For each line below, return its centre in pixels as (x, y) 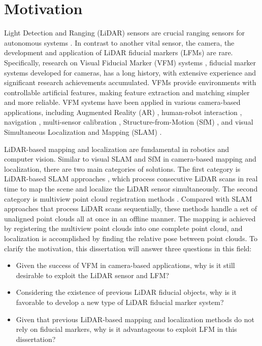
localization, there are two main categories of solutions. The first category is (122, 168)
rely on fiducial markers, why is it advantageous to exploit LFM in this (126, 329)
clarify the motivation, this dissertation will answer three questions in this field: (128, 248)
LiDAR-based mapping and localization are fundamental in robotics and (117, 149)
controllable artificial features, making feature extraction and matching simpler (127, 92)
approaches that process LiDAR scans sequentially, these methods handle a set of (130, 208)
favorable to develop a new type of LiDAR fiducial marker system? (120, 302)
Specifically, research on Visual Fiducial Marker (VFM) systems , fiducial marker (130, 62)
